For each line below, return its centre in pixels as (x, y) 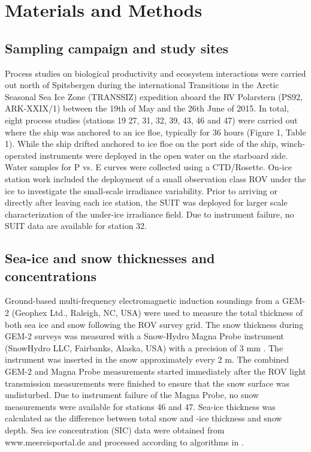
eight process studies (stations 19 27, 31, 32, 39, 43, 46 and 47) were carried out (151, 120)
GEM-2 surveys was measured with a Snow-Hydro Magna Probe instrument (144, 336)
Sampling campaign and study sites (117, 48)
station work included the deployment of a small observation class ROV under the (155, 178)
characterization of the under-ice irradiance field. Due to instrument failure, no (150, 214)
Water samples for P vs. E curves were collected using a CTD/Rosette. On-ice (148, 167)
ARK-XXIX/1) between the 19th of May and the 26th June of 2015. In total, (147, 108)
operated (21, 155)
